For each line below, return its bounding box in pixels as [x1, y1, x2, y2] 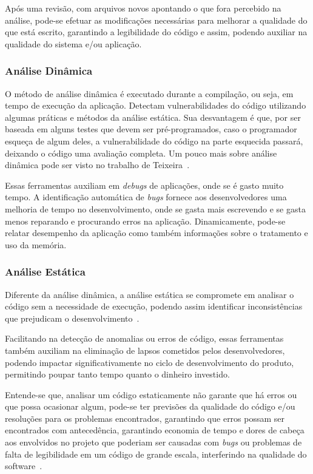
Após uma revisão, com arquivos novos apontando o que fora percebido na [5, 2, 281, 14]
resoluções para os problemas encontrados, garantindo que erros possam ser [5, 411, 285, 424]
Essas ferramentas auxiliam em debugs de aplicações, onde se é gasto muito [5, 178, 284, 191]
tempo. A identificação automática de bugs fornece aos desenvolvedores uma [5, 191, 287, 203]
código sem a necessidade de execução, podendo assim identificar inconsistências [5, 300, 303, 313]
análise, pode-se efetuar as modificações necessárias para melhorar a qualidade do [5, 13, 308, 26]
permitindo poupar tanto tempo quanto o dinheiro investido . [5, 368, 230, 381]
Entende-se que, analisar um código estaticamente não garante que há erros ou [5, 388, 297, 401]
